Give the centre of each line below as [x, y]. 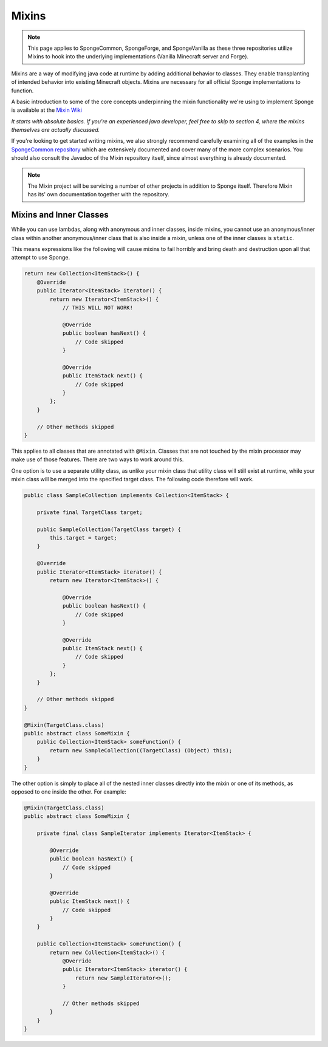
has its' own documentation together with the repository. [98, 194]
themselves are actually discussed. [56, 130]
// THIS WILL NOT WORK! [98, 308]
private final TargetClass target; [90, 512]
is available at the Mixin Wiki [46, 110]
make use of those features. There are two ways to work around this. [97, 459]
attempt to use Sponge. [40, 258]
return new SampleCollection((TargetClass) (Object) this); [141, 750]
